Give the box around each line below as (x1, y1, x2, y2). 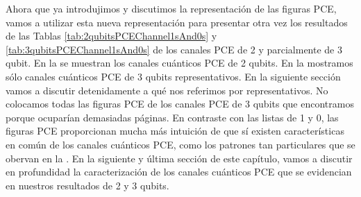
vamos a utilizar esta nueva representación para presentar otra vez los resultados (6, 15, 348, 29)
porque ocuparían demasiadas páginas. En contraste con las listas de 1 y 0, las (6, 110, 339, 124)
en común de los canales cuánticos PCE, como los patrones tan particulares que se (6, 137, 355, 151)
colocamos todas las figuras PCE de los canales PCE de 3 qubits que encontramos (6, 96, 354, 111)
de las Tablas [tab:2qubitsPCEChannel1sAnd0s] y (6, 28, 217, 43)
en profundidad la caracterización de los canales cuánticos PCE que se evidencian (6, 164, 352, 179)
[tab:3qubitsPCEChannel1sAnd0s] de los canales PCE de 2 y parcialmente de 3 (6, 42, 343, 56)
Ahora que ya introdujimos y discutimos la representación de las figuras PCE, (6, 1, 337, 15)
